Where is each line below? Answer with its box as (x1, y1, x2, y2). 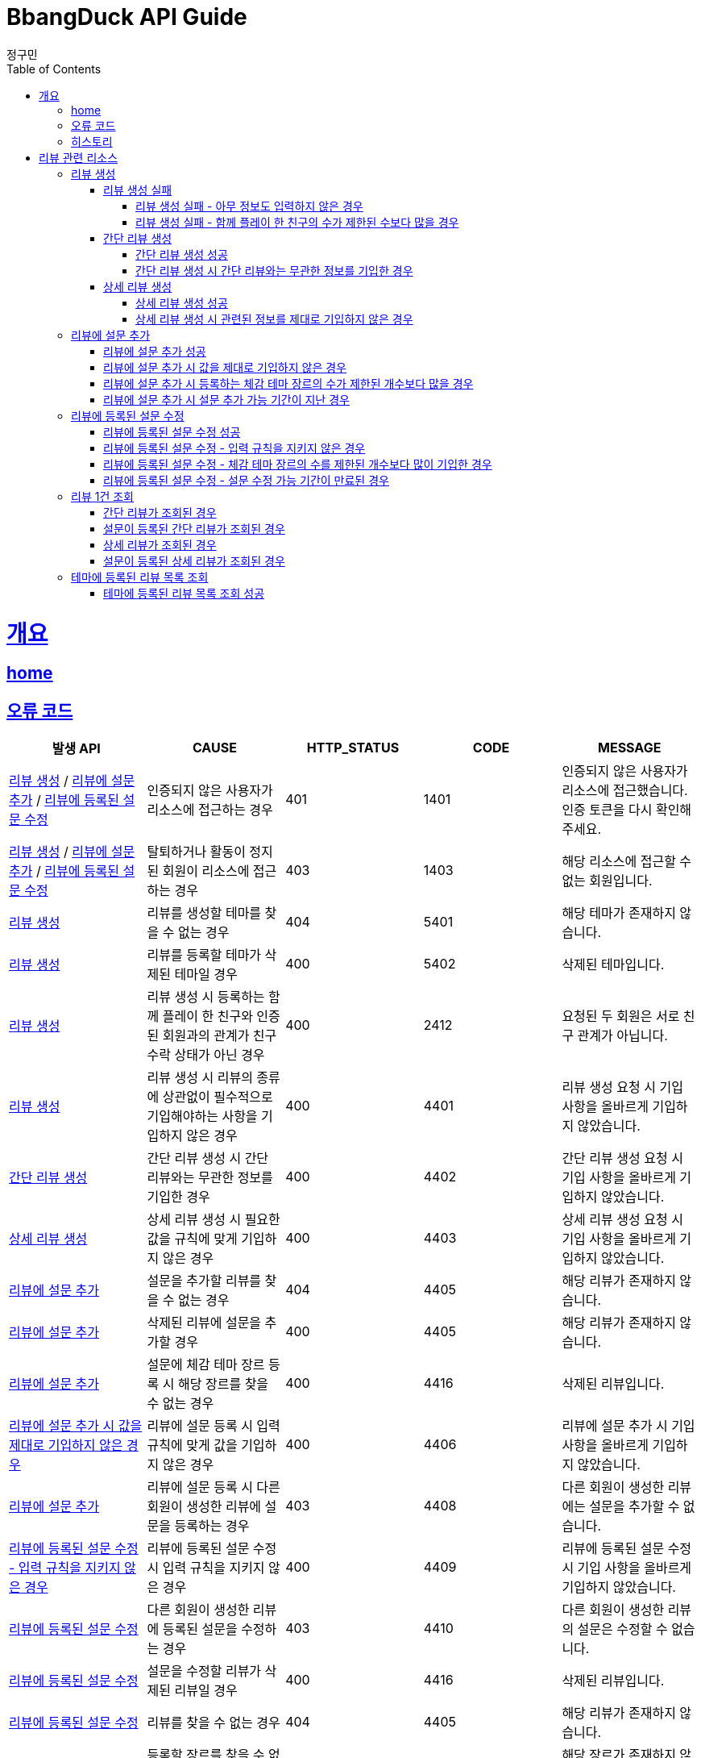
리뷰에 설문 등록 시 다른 (147, 1479, 280, 1496)
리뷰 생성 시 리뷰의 (147, 1069, 253, 1086)
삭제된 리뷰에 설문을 (147, 1314, 262, 1331)
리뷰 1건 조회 (71, 489, 134, 503)
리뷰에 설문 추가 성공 (103, 344, 206, 358)
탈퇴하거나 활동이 (147, 844, 246, 860)
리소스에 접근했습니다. (562, 782, 688, 799)
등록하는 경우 (174, 1518, 250, 1535)
